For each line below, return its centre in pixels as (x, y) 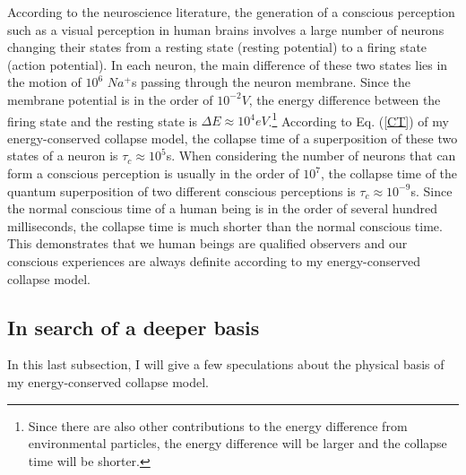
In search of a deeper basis (134, 327)
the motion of (44, 82)
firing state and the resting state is (102, 121)
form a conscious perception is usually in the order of (153, 173)
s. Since (431, 190)
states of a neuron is (63, 155)
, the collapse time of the (389, 173)
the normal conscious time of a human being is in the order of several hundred (223, 208)
